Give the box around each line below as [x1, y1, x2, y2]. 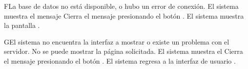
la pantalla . [4, 20, 40, 30]
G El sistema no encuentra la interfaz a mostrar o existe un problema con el [4, 36, 229, 46]
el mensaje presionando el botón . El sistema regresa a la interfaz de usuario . [4, 55, 236, 66]
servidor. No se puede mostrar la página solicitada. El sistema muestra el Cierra [4, 46, 243, 56]
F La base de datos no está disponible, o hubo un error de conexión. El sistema [4, 1, 239, 11]
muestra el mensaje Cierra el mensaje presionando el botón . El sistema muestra [4, 10, 244, 21]
